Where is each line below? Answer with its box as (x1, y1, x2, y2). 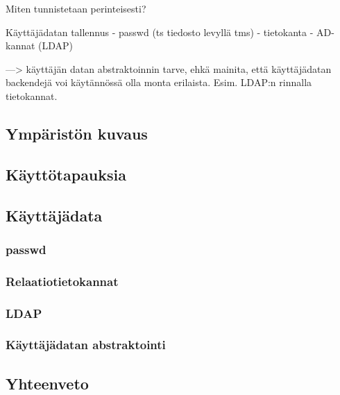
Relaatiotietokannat (6, 272, 119, 289)
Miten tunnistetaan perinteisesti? (6, 1, 146, 15)
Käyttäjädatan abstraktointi (6, 336, 166, 353)
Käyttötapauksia (6, 163, 127, 185)
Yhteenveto (6, 372, 89, 394)
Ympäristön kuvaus (6, 122, 148, 144)
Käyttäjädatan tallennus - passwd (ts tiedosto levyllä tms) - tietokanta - (6, 24, 314, 39)
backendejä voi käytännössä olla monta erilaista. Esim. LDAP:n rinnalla (6, 75, 312, 90)
